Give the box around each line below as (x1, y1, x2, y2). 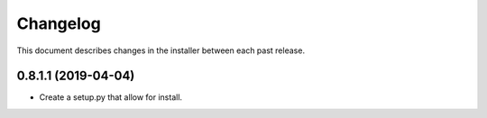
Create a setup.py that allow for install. (39, 92, 183, 103)
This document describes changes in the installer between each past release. (16, 45, 306, 56)
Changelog (16, 14, 101, 33)
